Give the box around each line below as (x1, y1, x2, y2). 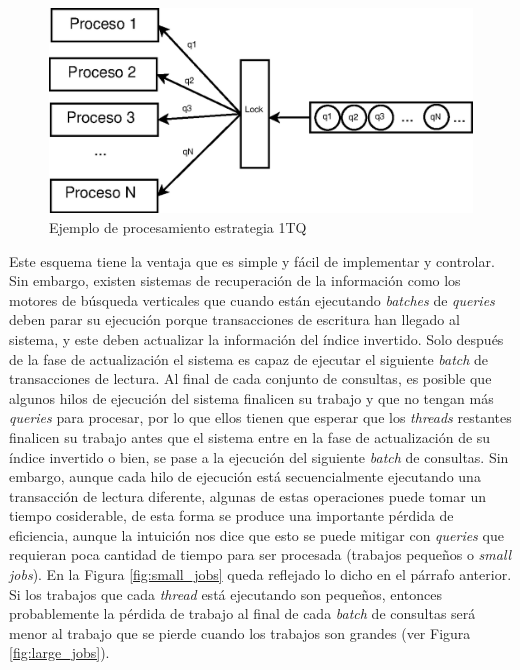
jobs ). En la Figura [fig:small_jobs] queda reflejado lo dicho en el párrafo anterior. (9, 564, 512, 585)
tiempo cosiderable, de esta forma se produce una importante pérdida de (9, 505, 454, 526)
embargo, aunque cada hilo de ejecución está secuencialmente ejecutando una (9, 466, 481, 487)
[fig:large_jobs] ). (9, 642, 110, 663)
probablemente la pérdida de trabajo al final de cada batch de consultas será (9, 603, 476, 624)
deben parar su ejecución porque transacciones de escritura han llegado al (9, 309, 460, 330)
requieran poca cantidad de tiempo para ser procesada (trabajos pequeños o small (9, 544, 512, 565)
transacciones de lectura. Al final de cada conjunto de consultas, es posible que (9, 368, 492, 389)
